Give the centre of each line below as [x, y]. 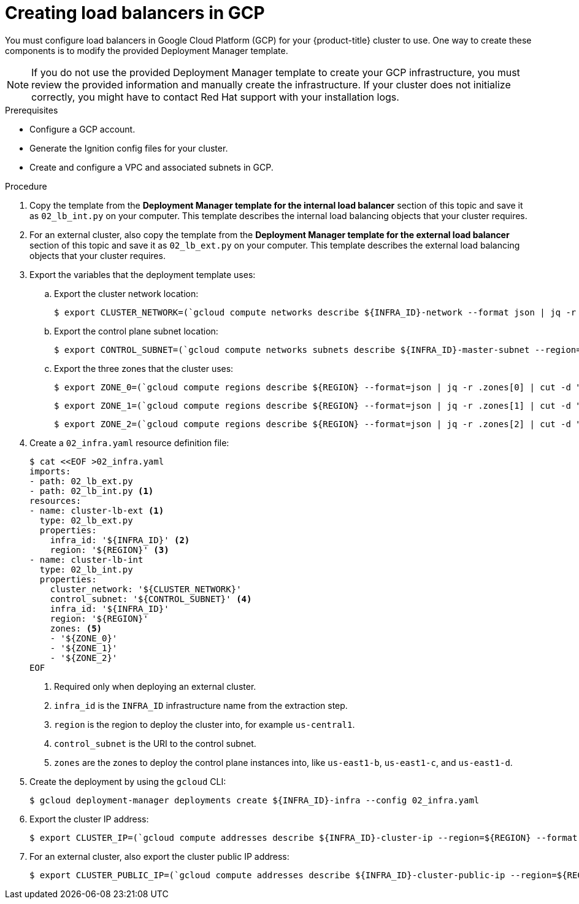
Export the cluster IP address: [89, 819]
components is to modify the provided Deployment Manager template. [147, 50]
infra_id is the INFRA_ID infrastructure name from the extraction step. [201, 705]
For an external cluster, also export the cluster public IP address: [159, 856]
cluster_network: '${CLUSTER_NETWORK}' [146, 589]
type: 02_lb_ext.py [86, 520]
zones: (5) [76, 628]
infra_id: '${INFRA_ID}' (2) [120, 540]
